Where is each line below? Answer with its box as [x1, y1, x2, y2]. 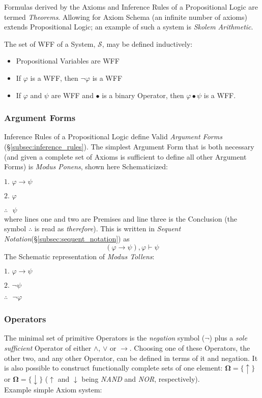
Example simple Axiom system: [4, 384, 102, 395]
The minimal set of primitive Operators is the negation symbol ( [4, 332, 205, 343]
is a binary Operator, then [102, 89, 184, 100]
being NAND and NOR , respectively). [81, 373, 200, 384]
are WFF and [51, 89, 94, 100]
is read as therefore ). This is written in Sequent [34, 223, 181, 234]
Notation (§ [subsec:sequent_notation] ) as [4, 233, 130, 243]
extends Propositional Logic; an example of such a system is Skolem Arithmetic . [4, 21, 253, 32]
